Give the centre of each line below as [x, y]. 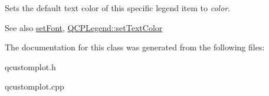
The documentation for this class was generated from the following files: [135, 47]
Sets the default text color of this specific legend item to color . [118, 8]
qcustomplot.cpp [35, 86]
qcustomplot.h [30, 66]
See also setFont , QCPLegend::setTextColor [84, 27]
